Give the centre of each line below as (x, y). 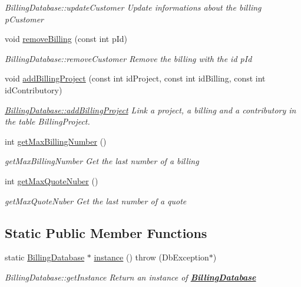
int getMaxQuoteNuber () (52, 180)
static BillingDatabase (45, 257)
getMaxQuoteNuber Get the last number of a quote (96, 200)
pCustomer (24, 19)
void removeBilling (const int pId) (66, 39)
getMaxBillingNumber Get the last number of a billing (102, 161)
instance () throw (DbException (151, 257)
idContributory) (34, 89)
